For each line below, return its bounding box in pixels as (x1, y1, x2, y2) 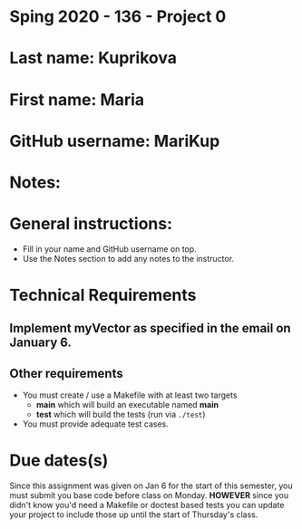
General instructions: (9, 214, 173, 235)
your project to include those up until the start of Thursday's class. (9, 509, 258, 520)
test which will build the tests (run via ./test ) (35, 409, 206, 420)
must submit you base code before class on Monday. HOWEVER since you (9, 490, 289, 501)
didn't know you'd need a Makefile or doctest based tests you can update (9, 500, 285, 511)
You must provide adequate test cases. (22, 418, 170, 429)
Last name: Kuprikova (9, 48, 177, 69)
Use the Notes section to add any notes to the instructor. (22, 253, 234, 264)
